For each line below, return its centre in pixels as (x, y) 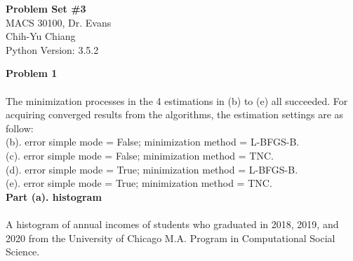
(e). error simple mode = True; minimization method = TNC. (139, 183)
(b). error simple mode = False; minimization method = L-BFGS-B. (153, 142)
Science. (23, 252)
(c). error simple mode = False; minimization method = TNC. (140, 155)
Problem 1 (32, 73)
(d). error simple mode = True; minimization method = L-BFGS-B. (152, 169)
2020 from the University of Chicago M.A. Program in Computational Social (171, 238)
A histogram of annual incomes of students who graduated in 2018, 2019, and (172, 224)
